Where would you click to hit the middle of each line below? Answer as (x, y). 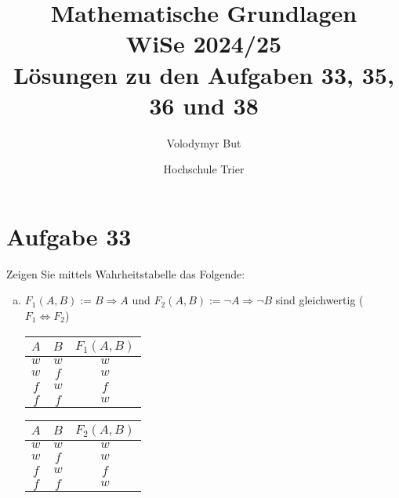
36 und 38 (204, 105)
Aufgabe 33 (69, 236)
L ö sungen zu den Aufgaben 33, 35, (204, 74)
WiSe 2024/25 (204, 44)
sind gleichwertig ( (319, 300)
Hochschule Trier (204, 169)
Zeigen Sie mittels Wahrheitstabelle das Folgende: (126, 273)
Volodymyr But (204, 142)
